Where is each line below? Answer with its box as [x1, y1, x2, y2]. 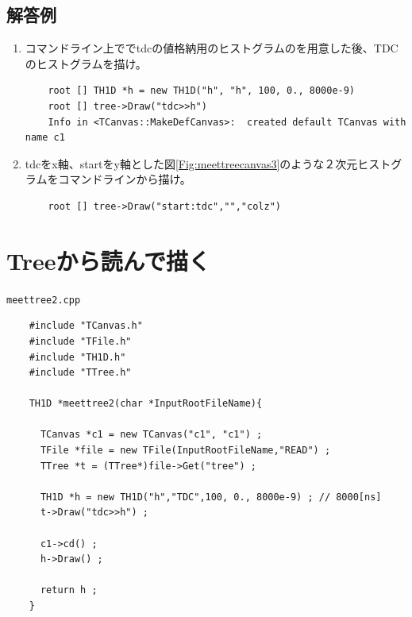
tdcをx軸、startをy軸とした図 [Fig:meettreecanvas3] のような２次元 [25, 155, 358, 172]
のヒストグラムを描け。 [25, 55, 147, 71]
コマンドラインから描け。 [58, 171, 191, 187]
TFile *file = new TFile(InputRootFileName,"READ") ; [40, 445, 331, 457]
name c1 [25, 132, 65, 144]
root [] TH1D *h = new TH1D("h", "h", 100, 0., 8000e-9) [48, 85, 356, 97]
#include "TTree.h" [29, 367, 132, 379]
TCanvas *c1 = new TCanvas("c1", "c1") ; [40, 429, 263, 441]
